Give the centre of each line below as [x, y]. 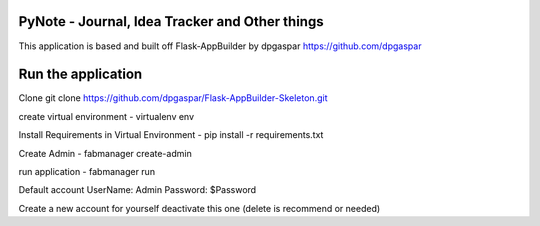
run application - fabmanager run [86, 171]
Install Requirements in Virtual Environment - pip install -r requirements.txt [171, 135]
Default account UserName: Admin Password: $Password [137, 190]
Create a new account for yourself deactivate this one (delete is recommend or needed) [199, 208]
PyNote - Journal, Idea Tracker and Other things [171, 21]
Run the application [80, 74]
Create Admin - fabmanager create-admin [105, 153]
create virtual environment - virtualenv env [106, 116]
